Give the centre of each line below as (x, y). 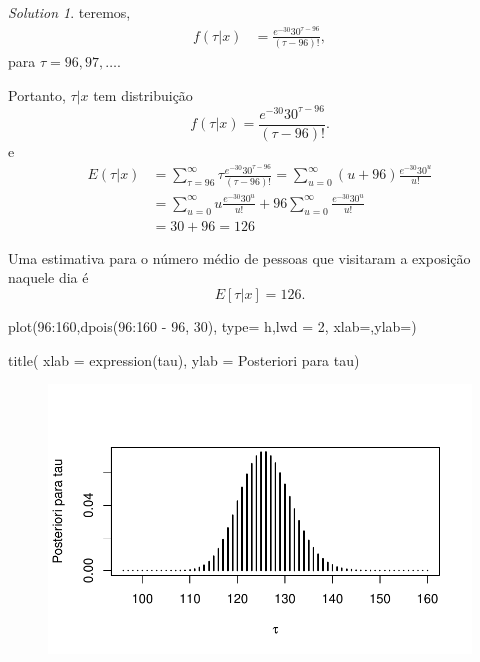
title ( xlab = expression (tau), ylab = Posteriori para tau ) (184, 359)
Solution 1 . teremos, (69, 12)
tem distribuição (143, 94)
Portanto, (37, 94)
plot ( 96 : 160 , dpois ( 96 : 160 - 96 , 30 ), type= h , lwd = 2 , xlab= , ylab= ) (212, 325)
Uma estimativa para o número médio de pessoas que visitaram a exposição (239, 257)
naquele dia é (48, 277)
